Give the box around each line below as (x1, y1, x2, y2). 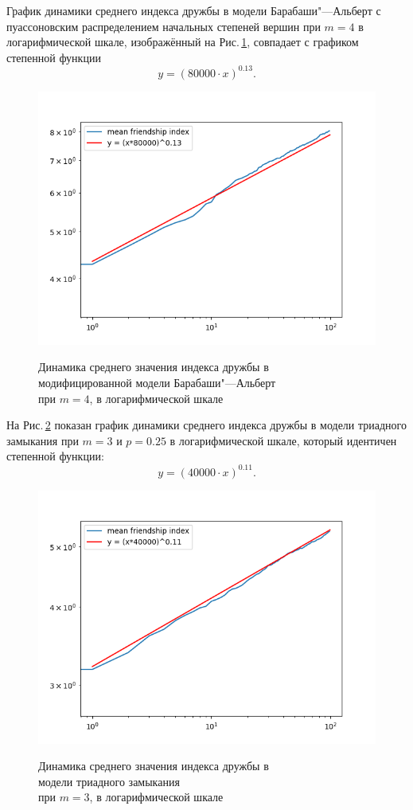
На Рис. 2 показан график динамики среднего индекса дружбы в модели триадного (6, 417, 407, 433)
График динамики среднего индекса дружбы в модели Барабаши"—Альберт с (6, 2, 381, 18)
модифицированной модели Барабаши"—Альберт (38, 374, 276, 391)
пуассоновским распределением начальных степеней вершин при (6, 18, 321, 34)
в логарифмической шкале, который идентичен (169, 432, 397, 448)
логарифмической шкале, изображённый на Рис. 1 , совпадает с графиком (6, 33, 359, 50)
